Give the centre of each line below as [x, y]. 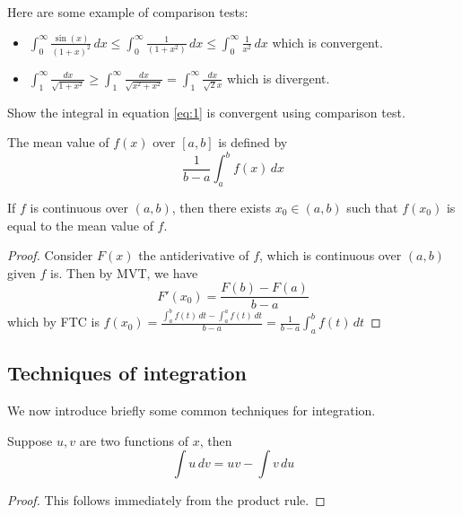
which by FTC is [53, 322]
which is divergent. [278, 78]
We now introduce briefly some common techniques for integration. [192, 410]
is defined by [253, 142]
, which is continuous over [331, 255]
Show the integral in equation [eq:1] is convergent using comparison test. [206, 112]
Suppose [30, 440]
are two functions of [134, 440]
